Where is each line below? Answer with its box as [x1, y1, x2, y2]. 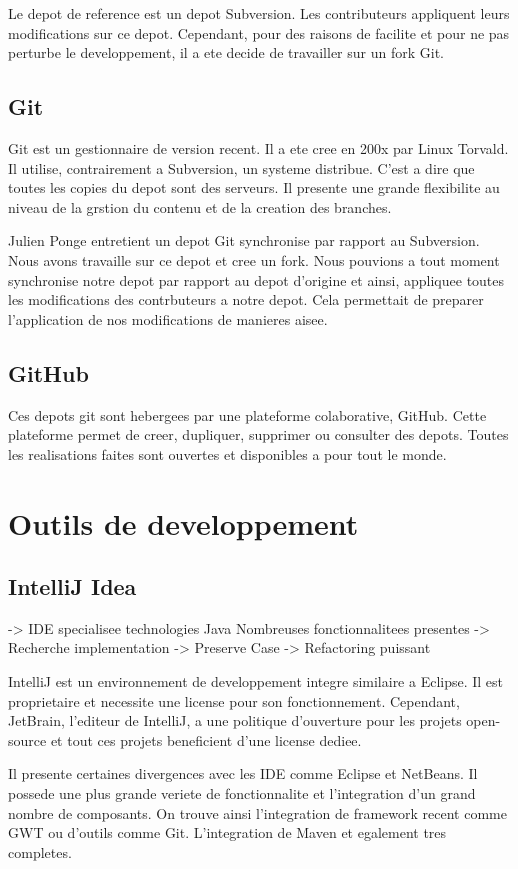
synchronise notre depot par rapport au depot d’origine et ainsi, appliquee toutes [8, 269, 505, 290]
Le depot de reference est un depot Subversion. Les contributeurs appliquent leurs [8, 3, 510, 23]
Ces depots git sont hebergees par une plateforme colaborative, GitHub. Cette [8, 404, 487, 425]
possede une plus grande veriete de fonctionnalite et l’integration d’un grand [8, 783, 476, 804]
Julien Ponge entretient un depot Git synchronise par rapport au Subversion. [8, 230, 480, 251]
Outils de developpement [8, 502, 359, 543]
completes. [8, 841, 72, 862]
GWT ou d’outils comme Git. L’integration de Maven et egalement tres [8, 822, 447, 843]
